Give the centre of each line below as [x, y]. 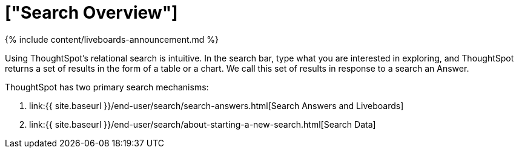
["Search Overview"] [91, 13]
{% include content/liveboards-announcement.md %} [112, 39]
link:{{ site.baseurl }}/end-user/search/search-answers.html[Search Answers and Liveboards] [217, 105]
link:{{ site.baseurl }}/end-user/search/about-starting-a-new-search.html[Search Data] [203, 124]
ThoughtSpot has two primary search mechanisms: [107, 87]
